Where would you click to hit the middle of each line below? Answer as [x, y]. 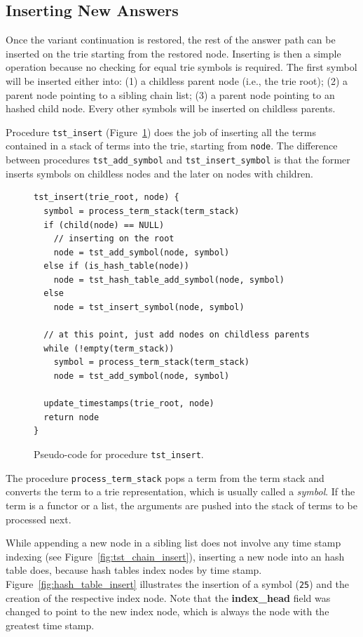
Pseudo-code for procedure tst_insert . [119, 454]
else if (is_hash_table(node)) [116, 266]
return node [71, 417]
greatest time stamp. [50, 625]
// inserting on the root [114, 239]
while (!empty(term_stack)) [109, 348]
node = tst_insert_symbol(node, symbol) [149, 308]
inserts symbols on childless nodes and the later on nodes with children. [160, 173]
